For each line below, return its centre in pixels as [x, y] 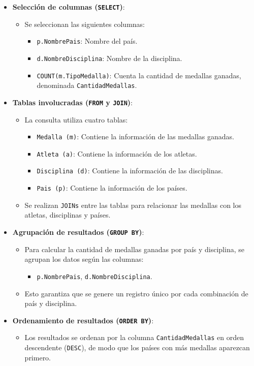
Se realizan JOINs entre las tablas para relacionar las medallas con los [133, 205]
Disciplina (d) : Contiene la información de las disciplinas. [130, 171]
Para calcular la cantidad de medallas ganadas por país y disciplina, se [134, 249]
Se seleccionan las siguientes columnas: [85, 24]
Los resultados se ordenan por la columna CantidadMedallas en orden [134, 337]
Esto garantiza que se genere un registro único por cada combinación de [136, 293]
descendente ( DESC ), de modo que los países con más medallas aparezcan [137, 347]
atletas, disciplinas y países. [68, 215]
